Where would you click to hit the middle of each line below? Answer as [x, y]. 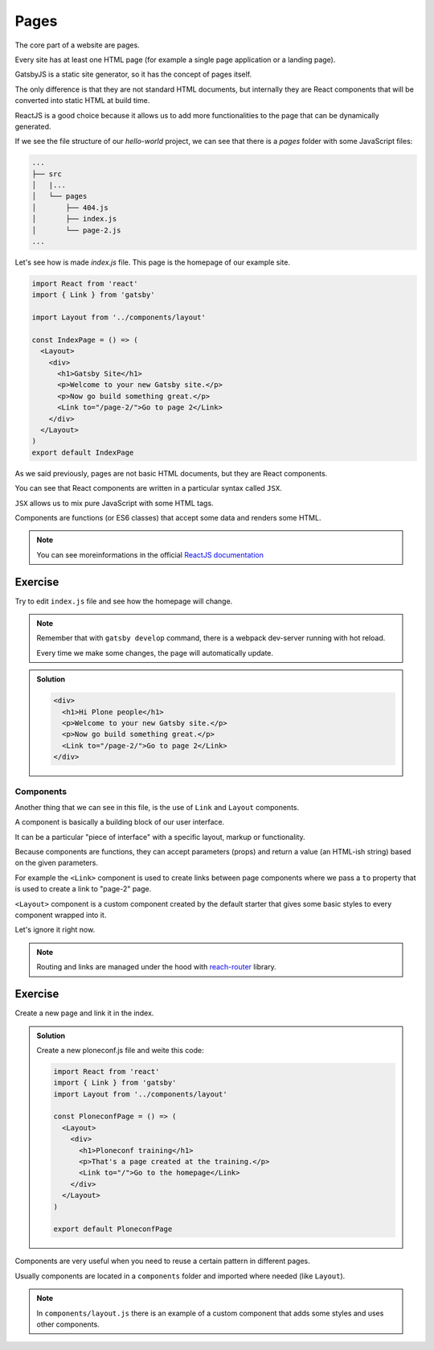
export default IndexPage [83, 452]
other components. [68, 1324]
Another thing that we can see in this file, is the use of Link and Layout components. [157, 807]
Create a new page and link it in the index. [84, 1013]
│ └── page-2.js [76, 230]
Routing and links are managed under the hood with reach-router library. [156, 967]
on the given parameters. [56, 863]
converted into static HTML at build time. [82, 101]
